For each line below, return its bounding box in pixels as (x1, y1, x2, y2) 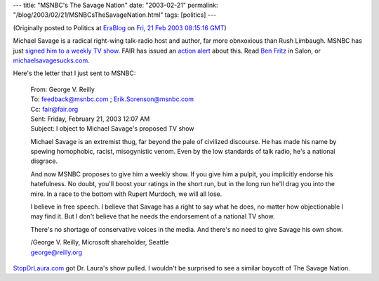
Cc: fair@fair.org (30, 105, 79, 113)
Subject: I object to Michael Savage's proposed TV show (30, 124, 194, 133)
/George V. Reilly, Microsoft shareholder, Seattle (30, 238, 169, 247)
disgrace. (30, 157, 58, 165)
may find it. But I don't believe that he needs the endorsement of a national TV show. (30, 212, 275, 221)
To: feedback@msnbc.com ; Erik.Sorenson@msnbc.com (30, 95, 194, 103)
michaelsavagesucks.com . (13, 56, 91, 65)
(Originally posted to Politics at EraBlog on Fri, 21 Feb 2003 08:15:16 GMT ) (13, 23, 227, 32)
